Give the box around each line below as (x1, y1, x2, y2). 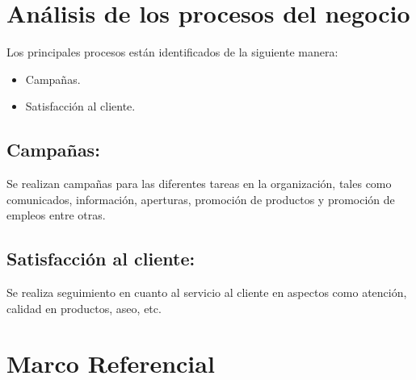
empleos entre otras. (6, 207, 106, 223)
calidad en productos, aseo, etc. (6, 299, 162, 316)
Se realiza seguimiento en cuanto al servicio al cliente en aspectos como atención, (6, 284, 407, 301)
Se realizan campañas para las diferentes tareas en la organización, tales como (6, 175, 392, 192)
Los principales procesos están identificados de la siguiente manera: (6, 44, 338, 61)
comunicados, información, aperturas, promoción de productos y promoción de (6, 190, 395, 207)
